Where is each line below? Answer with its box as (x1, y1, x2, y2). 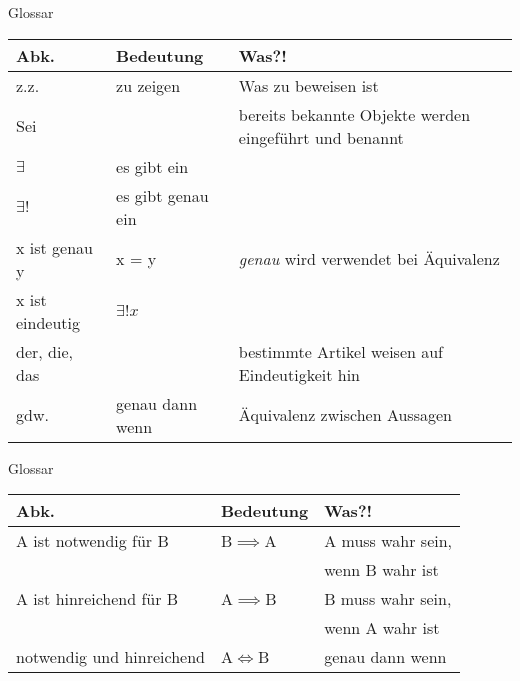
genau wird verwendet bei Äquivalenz (238, 247, 500, 271)
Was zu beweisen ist (238, 73, 379, 97)
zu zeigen (116, 73, 181, 97)
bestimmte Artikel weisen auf (238, 339, 444, 363)
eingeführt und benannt (238, 125, 404, 149)
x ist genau (16, 235, 93, 259)
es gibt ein (116, 154, 189, 178)
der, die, (16, 339, 73, 363)
